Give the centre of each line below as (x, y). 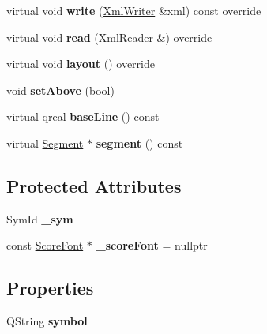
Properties (50, 288)
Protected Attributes (94, 185)
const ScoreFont (45, 245)
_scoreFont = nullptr (152, 245)
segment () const (139, 143)
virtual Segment (45, 143)
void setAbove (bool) (60, 90)
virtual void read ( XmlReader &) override (109, 37)
